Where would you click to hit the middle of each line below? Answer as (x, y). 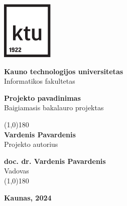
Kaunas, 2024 (28, 197)
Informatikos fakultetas (40, 81)
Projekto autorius (31, 144)
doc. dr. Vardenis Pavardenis (55, 161)
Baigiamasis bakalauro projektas (54, 108)
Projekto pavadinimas (42, 97)
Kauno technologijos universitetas (64, 71)
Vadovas (17, 171)
